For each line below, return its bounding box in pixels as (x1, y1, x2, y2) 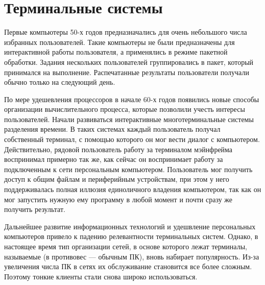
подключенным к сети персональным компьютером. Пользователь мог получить (4, 163, 253, 174)
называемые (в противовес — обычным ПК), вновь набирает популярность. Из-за (4, 251, 259, 262)
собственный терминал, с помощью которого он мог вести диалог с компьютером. (4, 134, 260, 145)
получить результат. (4, 204, 65, 215)
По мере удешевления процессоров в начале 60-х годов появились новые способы (4, 93, 259, 104)
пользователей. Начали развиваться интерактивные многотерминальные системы (4, 113, 254, 124)
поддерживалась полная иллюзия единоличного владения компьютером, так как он (4, 184, 261, 195)
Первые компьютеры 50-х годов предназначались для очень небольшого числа (4, 27, 247, 37)
